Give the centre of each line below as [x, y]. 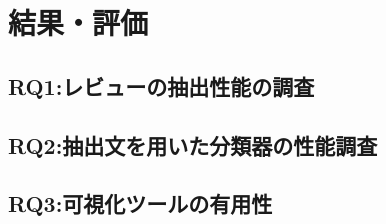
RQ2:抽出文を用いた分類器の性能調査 [193, 144]
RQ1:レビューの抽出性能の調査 [161, 85]
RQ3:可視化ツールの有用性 [140, 203]
